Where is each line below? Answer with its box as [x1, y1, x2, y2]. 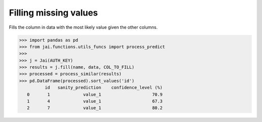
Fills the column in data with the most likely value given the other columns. [9, 24, 158, 30]
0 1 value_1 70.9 [27, 91, 163, 97]
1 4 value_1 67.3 [27, 99, 163, 104]
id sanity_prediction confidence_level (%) [44, 85, 163, 90]
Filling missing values [9, 7, 98, 18]
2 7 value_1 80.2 [27, 105, 163, 111]
